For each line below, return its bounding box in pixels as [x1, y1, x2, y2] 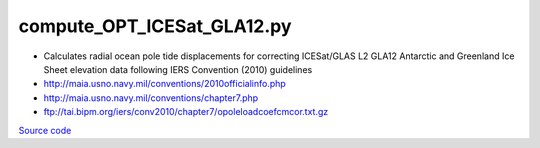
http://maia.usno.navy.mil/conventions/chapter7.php [43, 91, 259, 104]
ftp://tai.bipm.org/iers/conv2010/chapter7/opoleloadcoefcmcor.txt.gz [43, 106, 329, 118]
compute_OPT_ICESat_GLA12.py [18, 15, 292, 37]
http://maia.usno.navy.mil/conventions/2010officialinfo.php [43, 78, 287, 90]
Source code [18, 124, 72, 136]
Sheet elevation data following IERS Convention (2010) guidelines [43, 63, 313, 75]
